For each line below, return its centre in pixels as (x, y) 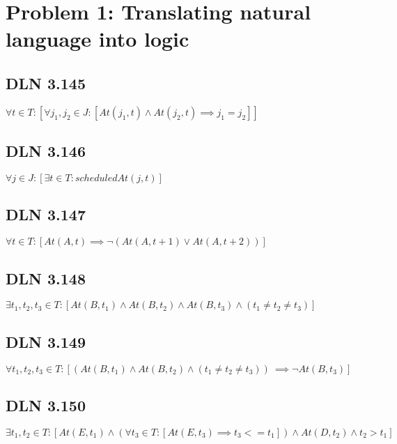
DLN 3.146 (46, 151)
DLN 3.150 (46, 405)
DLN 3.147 (46, 214)
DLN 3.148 (46, 278)
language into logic (98, 39)
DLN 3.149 (46, 341)
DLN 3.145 (46, 83)
